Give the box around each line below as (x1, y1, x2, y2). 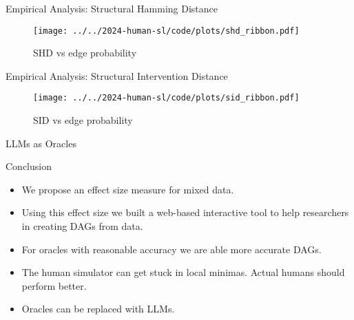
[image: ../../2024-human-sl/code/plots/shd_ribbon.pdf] (33, 25, 300, 36)
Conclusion (6, 159, 52, 173)
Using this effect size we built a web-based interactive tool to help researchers (21, 205, 349, 220)
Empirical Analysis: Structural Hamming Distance (6, 1, 218, 15)
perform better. (21, 278, 87, 292)
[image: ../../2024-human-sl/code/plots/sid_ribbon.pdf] (33, 93, 300, 103)
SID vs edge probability (33, 113, 133, 127)
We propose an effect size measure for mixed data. (21, 182, 234, 196)
